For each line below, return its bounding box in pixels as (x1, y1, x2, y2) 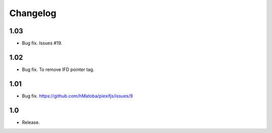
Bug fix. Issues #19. (22, 40, 62, 46)
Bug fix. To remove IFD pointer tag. (22, 66, 95, 73)
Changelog (9, 8, 56, 19)
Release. (22, 119, 40, 125)
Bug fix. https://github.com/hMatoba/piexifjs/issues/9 (22, 93, 133, 99)
